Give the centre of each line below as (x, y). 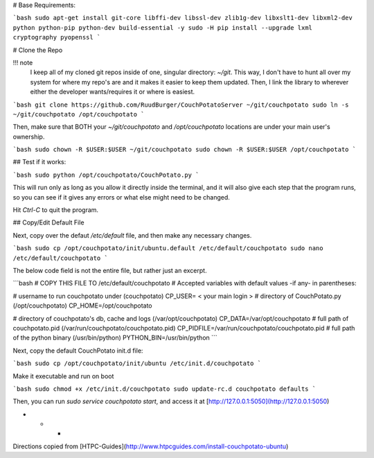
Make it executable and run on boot (63, 376)
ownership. (29, 136)
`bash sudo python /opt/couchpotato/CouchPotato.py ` (106, 175)
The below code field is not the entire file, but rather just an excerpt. (110, 270)
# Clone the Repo (38, 50)
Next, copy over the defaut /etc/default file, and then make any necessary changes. (132, 235)
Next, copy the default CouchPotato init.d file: (78, 351)
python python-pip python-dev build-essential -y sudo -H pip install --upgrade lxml (163, 27)
